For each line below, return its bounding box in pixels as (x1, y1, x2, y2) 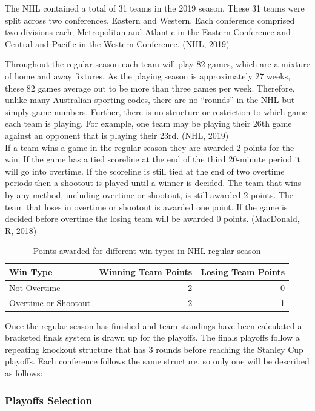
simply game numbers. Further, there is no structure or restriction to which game (5, 105, 308, 118)
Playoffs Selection (5, 392, 92, 407)
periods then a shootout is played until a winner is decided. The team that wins (5, 176, 302, 189)
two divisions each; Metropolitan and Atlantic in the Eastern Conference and (5, 25, 291, 38)
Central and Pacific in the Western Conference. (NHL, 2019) (5, 37, 230, 50)
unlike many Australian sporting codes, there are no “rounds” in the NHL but (5, 93, 295, 106)
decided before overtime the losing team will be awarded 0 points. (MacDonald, (5, 212, 300, 225)
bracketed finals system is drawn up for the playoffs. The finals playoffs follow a (5, 331, 300, 344)
